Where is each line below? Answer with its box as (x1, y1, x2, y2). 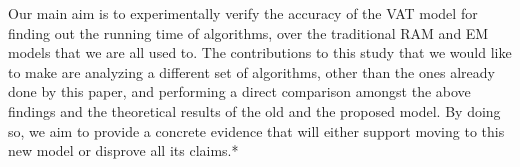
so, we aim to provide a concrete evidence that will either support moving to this (8, 120, 505, 141)
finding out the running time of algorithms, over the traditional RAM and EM (8, 22, 489, 43)
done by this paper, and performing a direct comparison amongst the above (8, 81, 471, 102)
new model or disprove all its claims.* (8, 140, 239, 161)
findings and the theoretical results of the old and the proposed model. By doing (8, 100, 501, 121)
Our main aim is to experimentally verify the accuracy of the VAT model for (8, 3, 478, 23)
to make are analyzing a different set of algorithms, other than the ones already (8, 61, 495, 82)
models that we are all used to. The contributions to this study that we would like (8, 42, 512, 63)
